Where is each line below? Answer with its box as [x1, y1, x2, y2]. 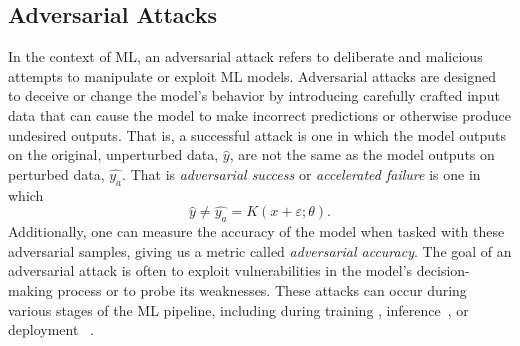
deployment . [8, 319, 94, 340]
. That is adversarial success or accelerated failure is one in [122, 163, 481, 184]
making [8, 279, 53, 300]
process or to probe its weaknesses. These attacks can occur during [57, 279, 467, 300]
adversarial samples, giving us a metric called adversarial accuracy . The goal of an [8, 240, 512, 261]
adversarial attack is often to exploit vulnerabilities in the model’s [8, 260, 413, 281]
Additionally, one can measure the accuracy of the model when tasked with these [8, 221, 505, 242]
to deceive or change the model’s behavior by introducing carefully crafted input [8, 85, 500, 106]
